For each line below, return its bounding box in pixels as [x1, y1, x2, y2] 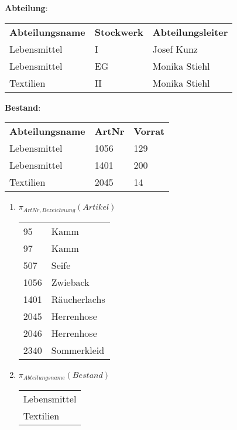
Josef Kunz [152, 42, 198, 56]
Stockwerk [94, 25, 143, 39]
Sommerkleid [51, 343, 105, 357]
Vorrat [133, 124, 165, 138]
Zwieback [51, 275, 90, 289]
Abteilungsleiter [152, 25, 228, 39]
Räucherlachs [51, 292, 105, 306]
